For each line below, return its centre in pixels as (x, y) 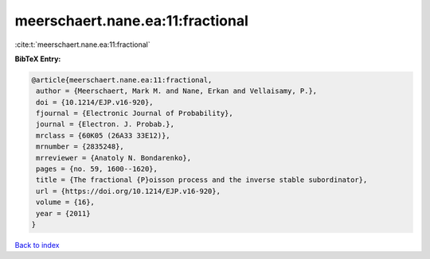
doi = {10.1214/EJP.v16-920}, (95, 102)
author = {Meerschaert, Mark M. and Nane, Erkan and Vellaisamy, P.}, (177, 91)
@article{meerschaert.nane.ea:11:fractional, (122, 80)
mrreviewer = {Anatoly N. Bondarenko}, (113, 158)
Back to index (37, 245)
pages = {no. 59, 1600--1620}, (97, 169)
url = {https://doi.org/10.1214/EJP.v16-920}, (128, 191)
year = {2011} (63, 213)
